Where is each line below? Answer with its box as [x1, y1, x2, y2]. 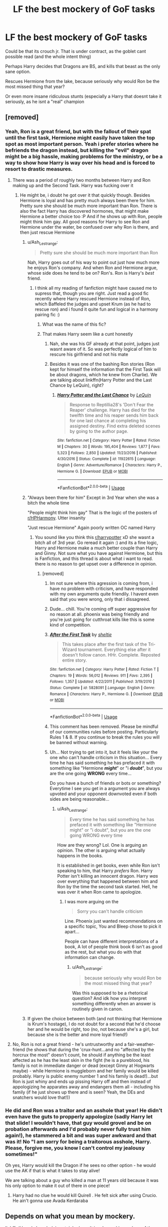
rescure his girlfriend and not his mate [49, 351, 128, 357]
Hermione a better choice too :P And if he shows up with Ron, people [19, 213, 162, 219]
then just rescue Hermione [19, 229, 75, 235]
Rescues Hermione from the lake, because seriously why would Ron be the [5, 78, 160, 84]
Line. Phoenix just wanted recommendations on [64, 918, 163, 924]
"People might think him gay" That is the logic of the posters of [27, 509, 157, 516]
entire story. [62, 657, 87, 664]
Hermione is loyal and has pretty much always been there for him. [19, 197, 156, 203]
